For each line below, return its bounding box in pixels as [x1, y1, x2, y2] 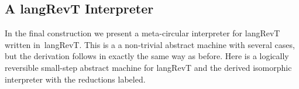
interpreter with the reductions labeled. [5, 73, 146, 85]
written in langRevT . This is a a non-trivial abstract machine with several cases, [5, 38, 295, 50]
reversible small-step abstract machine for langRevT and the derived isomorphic [5, 61, 292, 73]
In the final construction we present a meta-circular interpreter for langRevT [5, 27, 280, 39]
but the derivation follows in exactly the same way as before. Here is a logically [5, 50, 289, 62]
